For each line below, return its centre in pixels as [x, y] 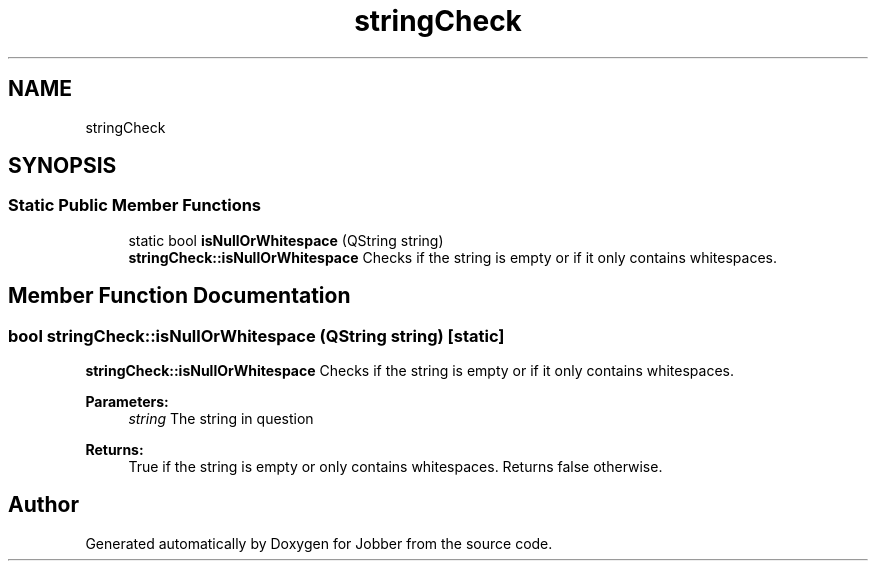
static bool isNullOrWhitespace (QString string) [286, 240]
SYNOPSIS [62, 166]
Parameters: [127, 402]
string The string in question [221, 419]
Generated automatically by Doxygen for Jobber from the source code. [319, 543]
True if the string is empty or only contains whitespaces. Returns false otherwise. [395, 467]
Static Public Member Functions [135, 205]
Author [43, 505]
